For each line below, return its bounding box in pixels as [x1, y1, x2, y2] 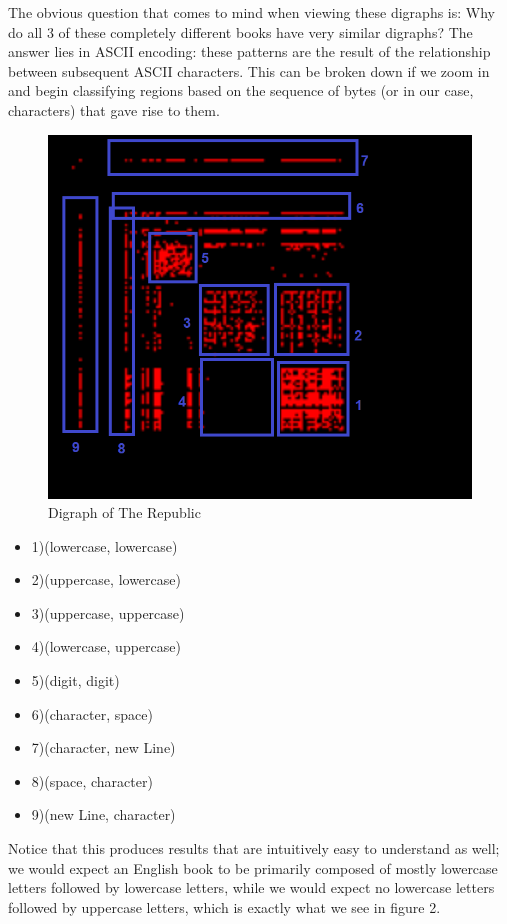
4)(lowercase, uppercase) [31, 636, 181, 657]
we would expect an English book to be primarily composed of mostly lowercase [8, 857, 498, 878]
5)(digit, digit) [31, 670, 120, 691]
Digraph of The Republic [48, 502, 201, 523]
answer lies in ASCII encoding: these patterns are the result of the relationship [8, 41, 491, 62]
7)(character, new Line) [31, 737, 176, 758]
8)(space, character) [31, 770, 153, 791]
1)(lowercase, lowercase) [31, 535, 178, 556]
